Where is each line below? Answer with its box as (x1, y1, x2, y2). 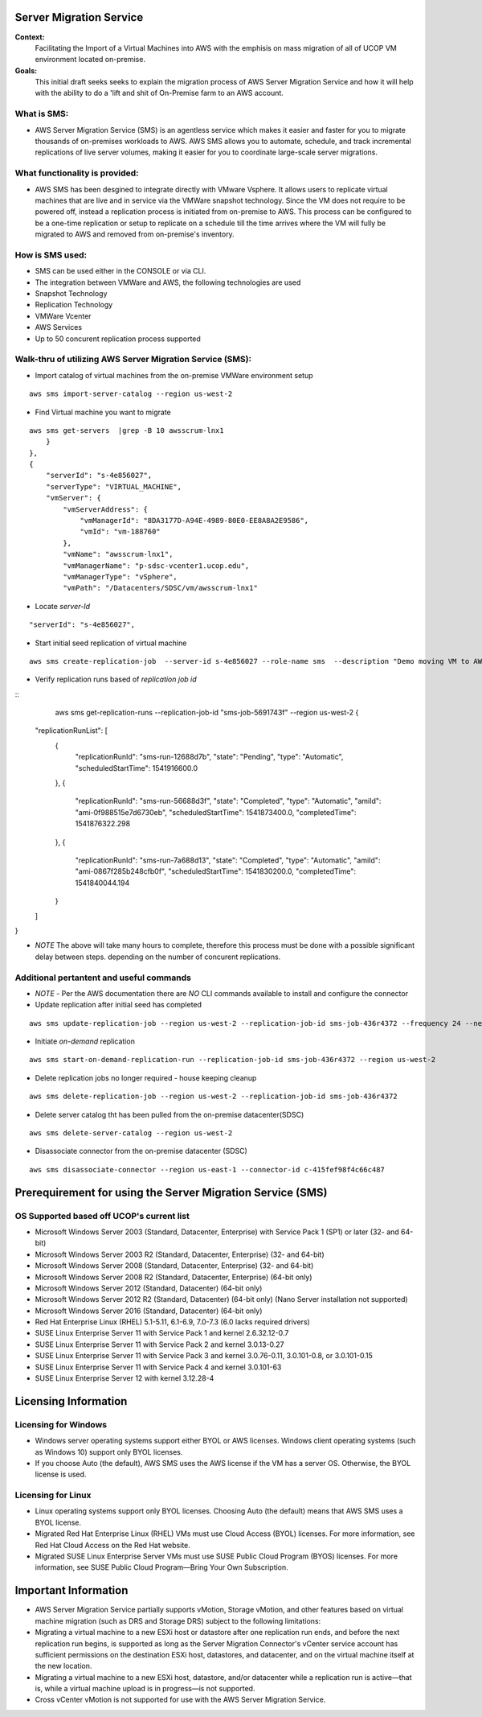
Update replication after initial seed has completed (35, 1000, 202, 1010)
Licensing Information (14, 1394, 128, 1408)
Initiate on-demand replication (35, 1036, 136, 1046)
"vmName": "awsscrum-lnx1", (63, 550, 174, 559)
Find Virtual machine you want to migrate (35, 407, 172, 417)
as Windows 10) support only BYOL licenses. (35, 1447, 183, 1456)
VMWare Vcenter (35, 311, 92, 321)
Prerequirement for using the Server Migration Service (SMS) (14, 1185, 328, 1199)
